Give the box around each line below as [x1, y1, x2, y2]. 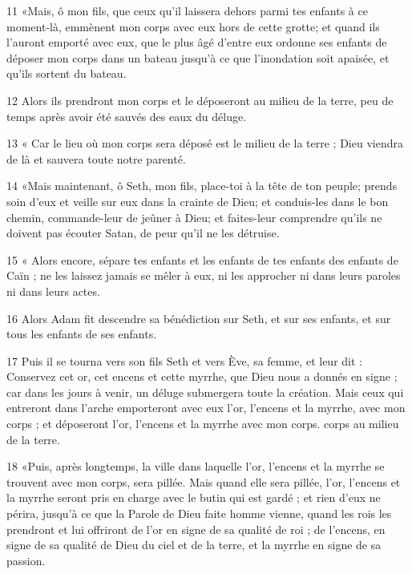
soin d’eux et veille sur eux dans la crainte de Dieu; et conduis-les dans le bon [6, 192, 389, 209]
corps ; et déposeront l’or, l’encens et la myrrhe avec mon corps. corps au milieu [6, 415, 399, 432]
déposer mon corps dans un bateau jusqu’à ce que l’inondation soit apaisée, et [6, 49, 390, 66]
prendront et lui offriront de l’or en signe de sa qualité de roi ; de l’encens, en [6, 520, 386, 537]
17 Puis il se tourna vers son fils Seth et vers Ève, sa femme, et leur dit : [6, 352, 362, 369]
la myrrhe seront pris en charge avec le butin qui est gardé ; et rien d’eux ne [6, 489, 381, 506]
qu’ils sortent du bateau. [6, 65, 127, 82]
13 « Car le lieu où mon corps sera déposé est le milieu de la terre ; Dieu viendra [6, 135, 403, 152]
